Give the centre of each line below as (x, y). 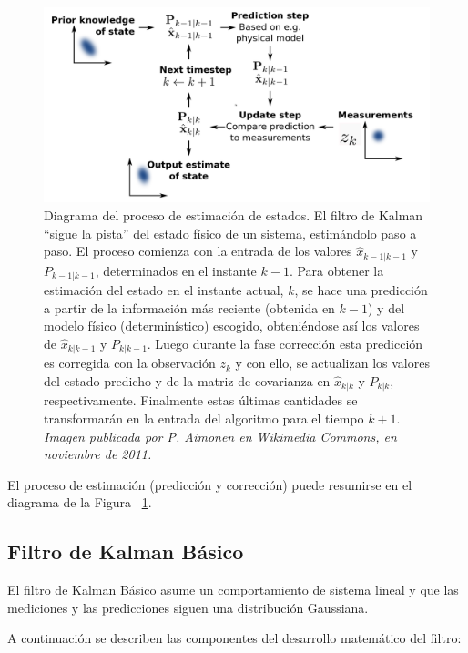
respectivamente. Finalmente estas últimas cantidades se (201, 400)
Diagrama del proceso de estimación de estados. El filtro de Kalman (234, 215)
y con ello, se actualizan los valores (332, 363)
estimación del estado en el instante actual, (164, 290)
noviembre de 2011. (98, 454)
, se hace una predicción (361, 290)
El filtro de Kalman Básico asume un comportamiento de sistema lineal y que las (233, 590)
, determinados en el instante (176, 270)
